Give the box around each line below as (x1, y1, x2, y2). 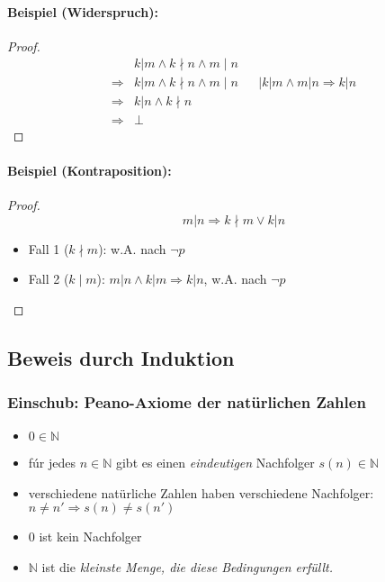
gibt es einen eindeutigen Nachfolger (115, 453, 315, 472)
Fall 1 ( (28, 239, 69, 258)
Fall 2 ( (28, 269, 69, 288)
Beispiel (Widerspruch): (7, 2, 158, 21)
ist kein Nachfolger (39, 527, 142, 546)
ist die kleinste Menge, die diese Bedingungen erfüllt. (41, 558, 333, 577)
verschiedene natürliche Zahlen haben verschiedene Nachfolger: (28, 483, 374, 502)
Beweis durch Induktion (7, 343, 235, 371)
